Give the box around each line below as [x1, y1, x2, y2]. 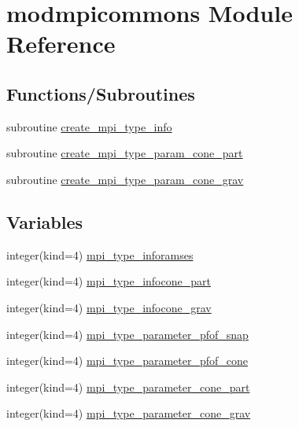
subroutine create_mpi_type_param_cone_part [6, 145, 243, 161]
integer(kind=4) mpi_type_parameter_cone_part [6, 378, 250, 395]
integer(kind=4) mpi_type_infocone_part [6, 273, 211, 289]
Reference [6, 28, 116, 60]
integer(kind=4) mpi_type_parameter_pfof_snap [6, 326, 249, 342]
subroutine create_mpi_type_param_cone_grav [6, 171, 244, 187]
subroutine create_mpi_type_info [6, 118, 172, 134]
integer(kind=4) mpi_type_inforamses [6, 246, 194, 263]
